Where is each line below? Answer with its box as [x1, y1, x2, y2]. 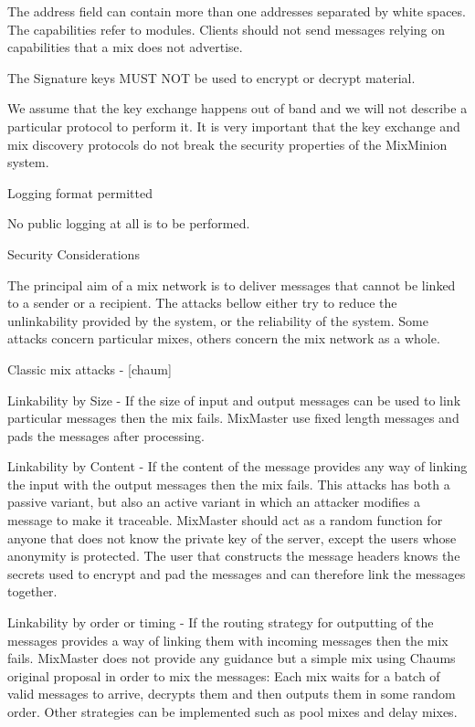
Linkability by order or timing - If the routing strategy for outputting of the [7, 613, 434, 632]
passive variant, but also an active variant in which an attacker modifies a [7, 492, 420, 511]
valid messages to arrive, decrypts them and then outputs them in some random [7, 684, 456, 703]
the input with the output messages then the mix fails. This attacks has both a [7, 474, 450, 493]
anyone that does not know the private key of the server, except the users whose [7, 528, 457, 547]
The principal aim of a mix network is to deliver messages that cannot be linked [7, 275, 456, 294]
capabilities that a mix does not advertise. [7, 37, 243, 57]
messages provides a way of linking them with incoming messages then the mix [7, 630, 449, 649]
